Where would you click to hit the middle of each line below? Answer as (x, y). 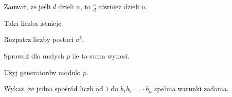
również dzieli (119, 6)
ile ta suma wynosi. (101, 56)
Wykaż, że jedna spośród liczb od (54, 88)
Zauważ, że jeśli (27, 6)
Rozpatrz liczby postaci (39, 39)
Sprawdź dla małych (34, 56)
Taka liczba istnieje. (34, 23)
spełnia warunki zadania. (191, 88)
